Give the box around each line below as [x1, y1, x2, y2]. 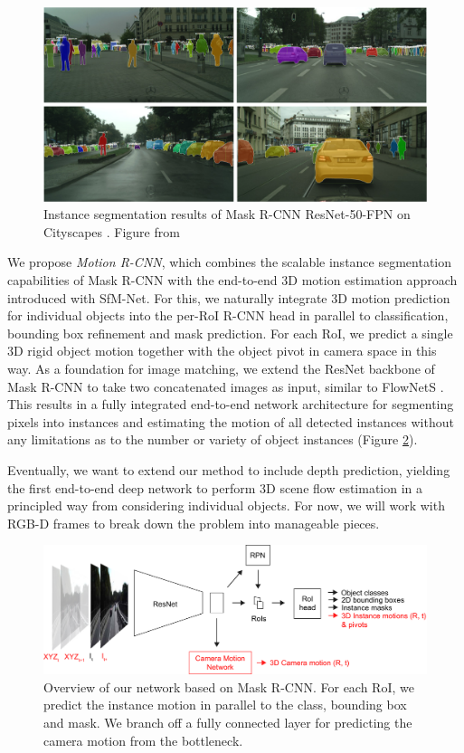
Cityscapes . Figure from [43, 222, 180, 241]
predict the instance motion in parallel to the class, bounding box [43, 695, 407, 714]
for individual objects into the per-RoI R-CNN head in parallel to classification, [7, 306, 449, 325]
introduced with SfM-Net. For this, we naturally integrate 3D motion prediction [7, 288, 450, 307]
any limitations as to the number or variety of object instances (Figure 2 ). [7, 430, 418, 449]
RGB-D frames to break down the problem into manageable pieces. [7, 513, 380, 532]
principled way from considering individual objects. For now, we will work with [7, 496, 445, 515]
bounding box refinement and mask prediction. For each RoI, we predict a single [7, 323, 453, 342]
